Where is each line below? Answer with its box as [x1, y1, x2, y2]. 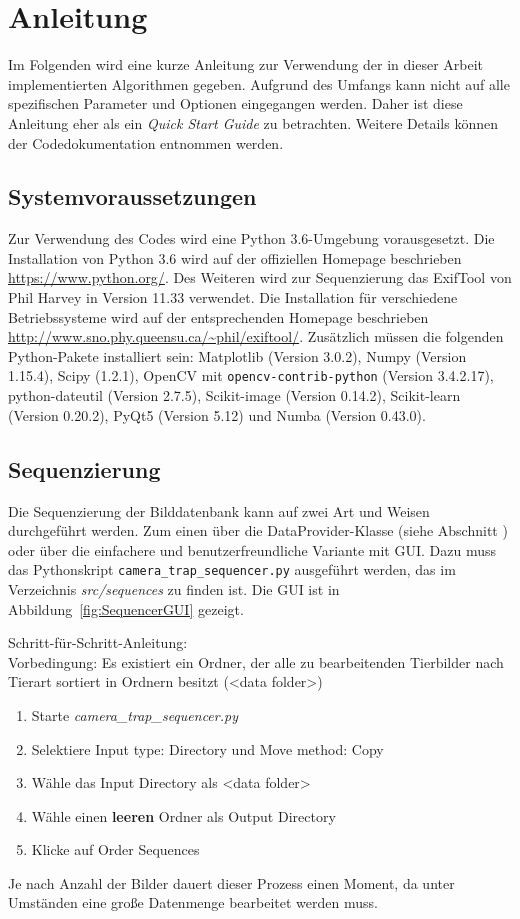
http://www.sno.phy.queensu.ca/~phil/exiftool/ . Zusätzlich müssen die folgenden [8, 326, 504, 347]
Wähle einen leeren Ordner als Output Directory [31, 805, 336, 826]
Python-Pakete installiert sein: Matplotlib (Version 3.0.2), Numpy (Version [8, 345, 467, 366]
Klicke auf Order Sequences [31, 839, 200, 860]
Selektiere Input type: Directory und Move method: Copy [31, 738, 384, 759]
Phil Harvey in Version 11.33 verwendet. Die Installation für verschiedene [8, 287, 458, 308]
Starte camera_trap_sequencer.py [31, 704, 238, 725]
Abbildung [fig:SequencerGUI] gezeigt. [8, 598, 244, 619]
